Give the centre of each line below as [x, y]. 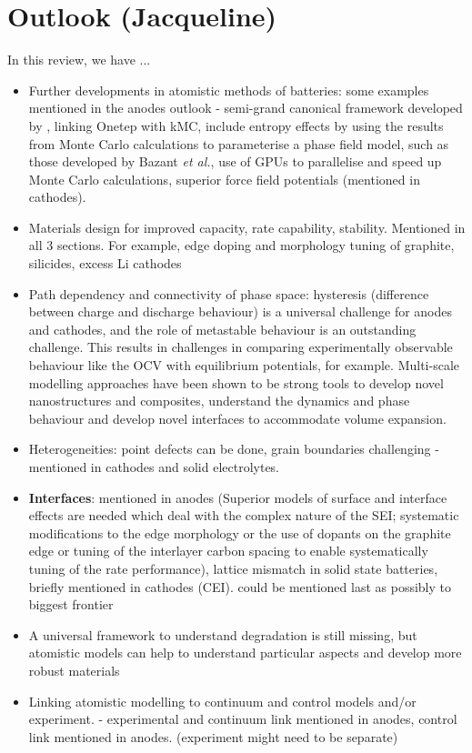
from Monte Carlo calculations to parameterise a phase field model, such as [239, 143]
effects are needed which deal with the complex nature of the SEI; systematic [244, 515]
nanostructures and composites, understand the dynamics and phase [219, 401]
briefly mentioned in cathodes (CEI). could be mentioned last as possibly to [240, 586]
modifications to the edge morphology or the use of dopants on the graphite [240, 532]
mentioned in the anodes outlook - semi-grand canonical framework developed [246, 108]
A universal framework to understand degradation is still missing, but [223, 634]
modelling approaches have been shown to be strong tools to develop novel [236, 382]
